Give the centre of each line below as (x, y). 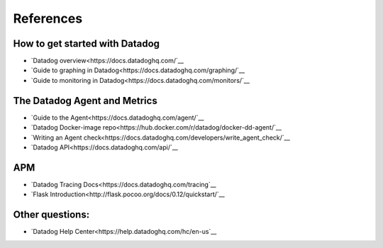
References (48, 18)
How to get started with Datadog (86, 44)
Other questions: (51, 215)
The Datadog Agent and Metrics (85, 100)
